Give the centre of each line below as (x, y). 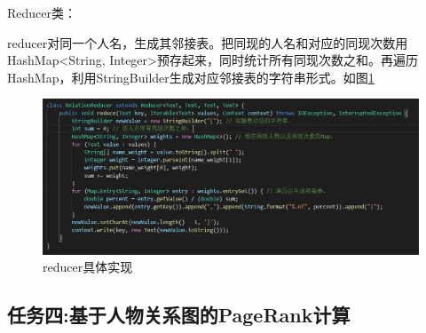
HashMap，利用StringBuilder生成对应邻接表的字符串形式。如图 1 (191, 77)
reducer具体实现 (88, 267)
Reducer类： (42, 12)
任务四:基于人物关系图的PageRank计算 (179, 315)
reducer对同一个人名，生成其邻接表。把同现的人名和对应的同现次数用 (208, 42)
